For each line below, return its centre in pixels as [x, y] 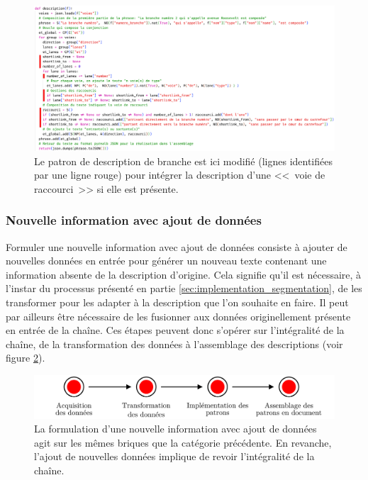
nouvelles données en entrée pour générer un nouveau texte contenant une [166, 261]
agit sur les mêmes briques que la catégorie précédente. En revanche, [183, 442]
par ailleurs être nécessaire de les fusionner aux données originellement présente [178, 316]
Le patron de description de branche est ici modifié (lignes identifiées [183, 161]
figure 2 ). [26, 358]
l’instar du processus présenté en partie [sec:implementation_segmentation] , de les [184, 288]
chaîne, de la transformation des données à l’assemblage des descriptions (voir [174, 344]
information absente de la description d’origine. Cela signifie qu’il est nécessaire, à [184, 274]
